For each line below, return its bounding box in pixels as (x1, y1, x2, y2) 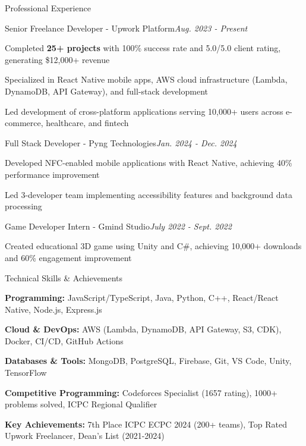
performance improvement (5, 168, 100, 180)
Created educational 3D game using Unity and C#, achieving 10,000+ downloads (5, 240, 302, 252)
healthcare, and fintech (46, 117, 129, 129)
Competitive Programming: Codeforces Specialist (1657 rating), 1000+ (5, 386, 277, 398)
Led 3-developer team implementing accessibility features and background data (5, 188, 292, 200)
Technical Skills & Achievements (5, 271, 123, 284)
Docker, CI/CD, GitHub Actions (5, 334, 124, 347)
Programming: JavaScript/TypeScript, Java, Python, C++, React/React (5, 291, 279, 304)
